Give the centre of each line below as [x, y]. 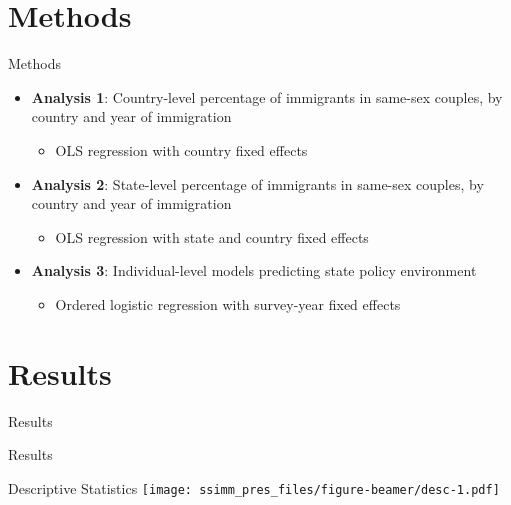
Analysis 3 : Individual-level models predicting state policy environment [254, 270]
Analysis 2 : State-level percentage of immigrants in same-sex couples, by [257, 183]
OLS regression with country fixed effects [181, 149]
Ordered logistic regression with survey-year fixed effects [228, 303]
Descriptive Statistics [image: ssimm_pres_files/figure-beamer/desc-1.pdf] [254, 487]
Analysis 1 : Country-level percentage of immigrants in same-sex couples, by [267, 96]
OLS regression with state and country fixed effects [212, 236]
